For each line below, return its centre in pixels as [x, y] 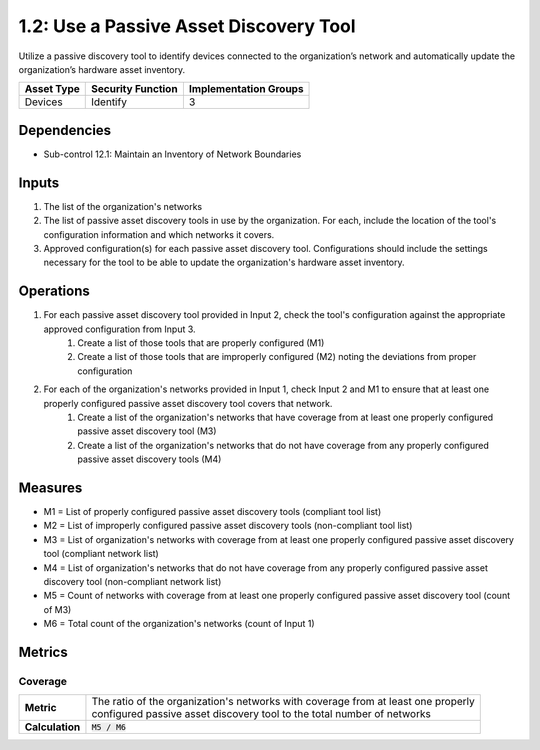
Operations [54, 291]
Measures [50, 487]
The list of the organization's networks [123, 206]
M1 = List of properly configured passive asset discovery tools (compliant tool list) [212, 512]
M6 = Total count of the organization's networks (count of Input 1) [179, 624]
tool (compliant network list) [101, 554]
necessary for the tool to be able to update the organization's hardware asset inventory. [224, 262]
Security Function [135, 89]
